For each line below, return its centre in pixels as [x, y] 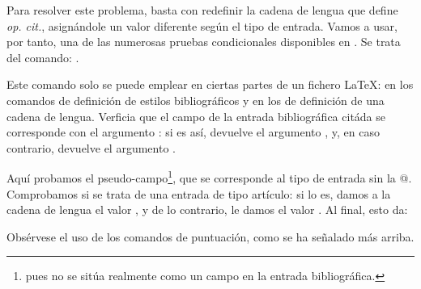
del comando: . [43, 57]
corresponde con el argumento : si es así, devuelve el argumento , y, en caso [193, 132]
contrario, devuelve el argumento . [91, 147]
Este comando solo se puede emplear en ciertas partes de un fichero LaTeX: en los [210, 84]
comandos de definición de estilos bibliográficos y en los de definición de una [196, 100]
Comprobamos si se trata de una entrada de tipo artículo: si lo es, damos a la [199, 193]
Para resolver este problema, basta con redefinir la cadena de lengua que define [202, 10]
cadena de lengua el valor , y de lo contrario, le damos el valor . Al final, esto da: [207, 209]
